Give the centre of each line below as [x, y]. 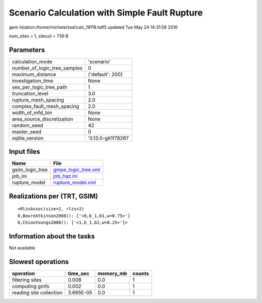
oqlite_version [28, 138]
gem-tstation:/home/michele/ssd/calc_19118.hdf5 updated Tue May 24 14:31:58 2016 [93, 27]
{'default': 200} [106, 74]
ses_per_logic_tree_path [40, 87]
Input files [25, 152]
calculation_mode [32, 62]
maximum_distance [34, 74]
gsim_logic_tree [30, 170]
